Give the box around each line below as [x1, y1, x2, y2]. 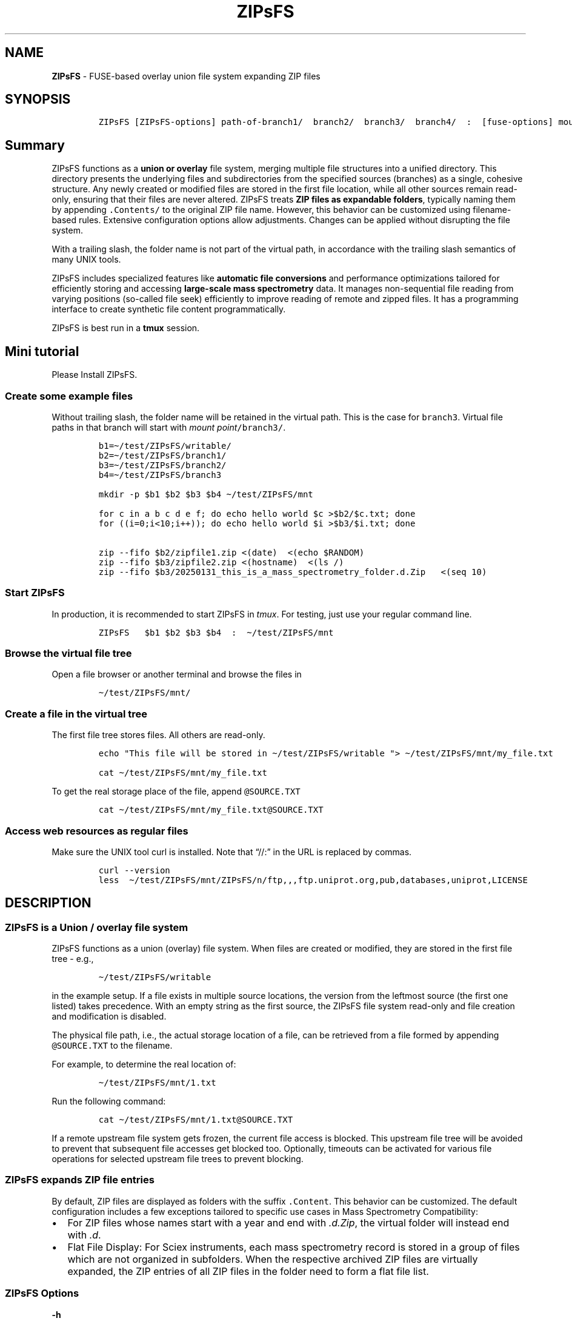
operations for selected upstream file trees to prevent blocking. [52, 1154, 304, 1165]
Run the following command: [52, 1096, 166, 1107]
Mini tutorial [5, 343, 79, 359]
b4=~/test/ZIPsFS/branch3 [98, 469, 222, 480]
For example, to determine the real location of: [52, 1059, 236, 1070]
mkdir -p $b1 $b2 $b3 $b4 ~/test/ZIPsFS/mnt [98, 489, 313, 499]
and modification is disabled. [52, 1011, 167, 1022]
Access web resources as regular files [5, 824, 188, 837]
